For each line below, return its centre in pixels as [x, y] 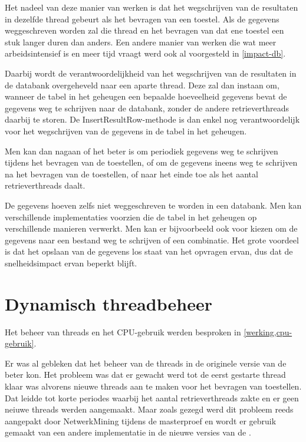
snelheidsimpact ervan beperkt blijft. [71, 263]
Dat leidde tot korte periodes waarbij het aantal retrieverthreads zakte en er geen [152, 398]
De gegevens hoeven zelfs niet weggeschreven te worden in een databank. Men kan [153, 205]
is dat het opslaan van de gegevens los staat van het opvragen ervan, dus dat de [149, 251]
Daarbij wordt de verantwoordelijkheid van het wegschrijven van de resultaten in [151, 73]
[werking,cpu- [268, 331]
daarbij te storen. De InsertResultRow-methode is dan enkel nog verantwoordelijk [152, 119]
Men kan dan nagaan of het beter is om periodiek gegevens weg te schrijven [142, 151]
